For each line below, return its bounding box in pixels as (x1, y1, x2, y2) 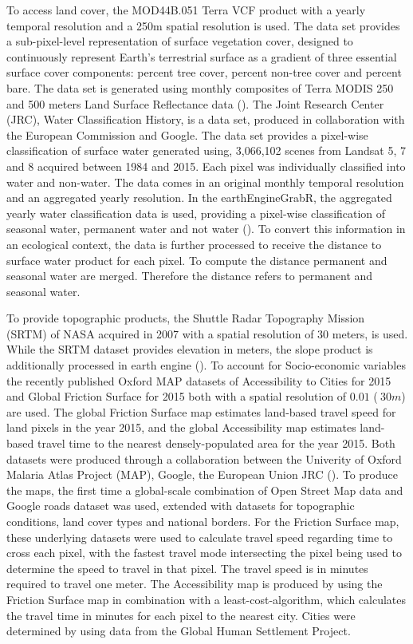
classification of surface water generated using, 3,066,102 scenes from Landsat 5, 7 (6, 142, 406, 159)
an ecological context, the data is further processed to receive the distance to (6, 235, 382, 252)
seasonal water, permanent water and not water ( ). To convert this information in (6, 220, 406, 237)
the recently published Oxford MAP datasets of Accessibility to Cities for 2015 (6, 372, 391, 389)
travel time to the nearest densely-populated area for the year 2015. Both (37, 435, 395, 452)
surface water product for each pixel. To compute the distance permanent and (6, 251, 387, 268)
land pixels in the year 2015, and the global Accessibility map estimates (6, 419, 356, 436)
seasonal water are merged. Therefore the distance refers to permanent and (6, 267, 373, 284)
